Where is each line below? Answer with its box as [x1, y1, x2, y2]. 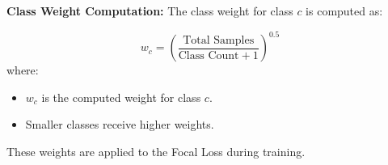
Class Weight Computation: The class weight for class [6, 2, 293, 19]
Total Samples [183, 34, 255, 46]
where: [6, 61, 39, 78]
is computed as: [306, 2, 383, 19]
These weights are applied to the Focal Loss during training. [6, 142, 306, 159]
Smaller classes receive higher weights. [25, 116, 214, 133]
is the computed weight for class [41, 88, 201, 105]
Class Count [178, 49, 239, 61]
